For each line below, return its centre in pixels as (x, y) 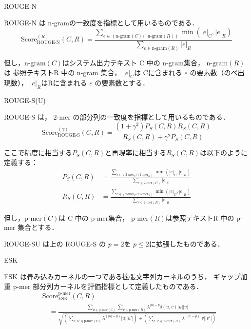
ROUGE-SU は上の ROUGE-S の (55, 243)
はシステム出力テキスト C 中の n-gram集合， (133, 62)
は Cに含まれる (158, 72)
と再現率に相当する (136, 153)
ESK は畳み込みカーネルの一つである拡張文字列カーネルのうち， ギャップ (122, 276)
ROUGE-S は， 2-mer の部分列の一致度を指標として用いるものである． (117, 116)
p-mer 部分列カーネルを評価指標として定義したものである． (108, 286)
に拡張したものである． (186, 243)
